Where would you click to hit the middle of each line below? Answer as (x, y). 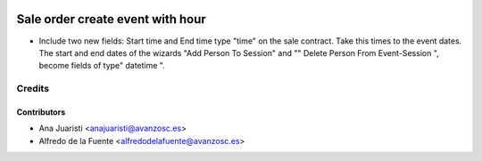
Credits (33, 89)
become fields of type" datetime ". (102, 66)
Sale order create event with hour (112, 19)
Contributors (41, 112)
